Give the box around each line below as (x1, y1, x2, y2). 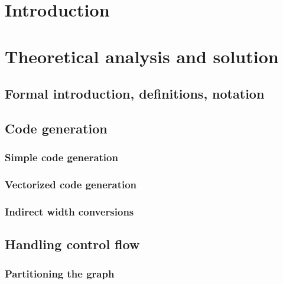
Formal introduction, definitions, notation (5, 84, 265, 103)
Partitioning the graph (5, 266, 115, 280)
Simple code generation (5, 150, 118, 165)
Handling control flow (5, 235, 140, 253)
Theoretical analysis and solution (5, 44, 279, 68)
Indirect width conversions (5, 204, 134, 218)
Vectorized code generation (5, 177, 137, 192)
